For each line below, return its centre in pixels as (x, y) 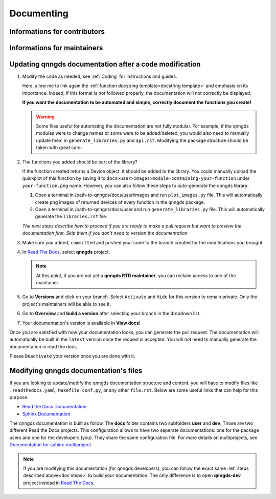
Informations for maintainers (56, 48)
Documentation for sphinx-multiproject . (51, 445)
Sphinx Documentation (46, 414)
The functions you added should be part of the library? (80, 162)
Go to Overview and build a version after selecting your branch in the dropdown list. (111, 314)
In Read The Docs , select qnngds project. (66, 252)
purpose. (19, 397)
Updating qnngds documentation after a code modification (105, 64)
